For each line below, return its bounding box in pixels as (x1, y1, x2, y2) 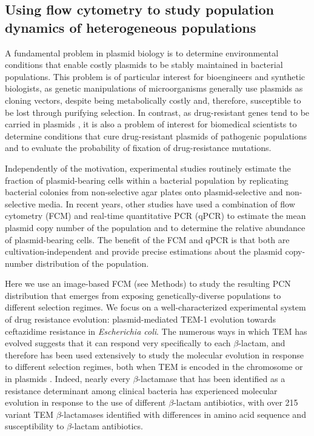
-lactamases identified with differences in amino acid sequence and (61, 407, 306, 420)
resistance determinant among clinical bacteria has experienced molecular (5, 384, 278, 397)
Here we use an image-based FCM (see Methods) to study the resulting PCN (5, 277, 291, 290)
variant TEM (5, 407, 53, 420)
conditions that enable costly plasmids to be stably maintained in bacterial (5, 58, 283, 71)
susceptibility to (5, 420, 64, 432)
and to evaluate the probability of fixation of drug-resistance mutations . (5, 141, 272, 154)
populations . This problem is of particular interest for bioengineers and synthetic (5, 70, 306, 82)
